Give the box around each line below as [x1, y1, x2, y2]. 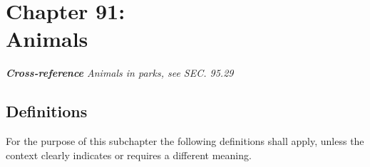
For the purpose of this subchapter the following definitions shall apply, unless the [6, 134, 364, 149]
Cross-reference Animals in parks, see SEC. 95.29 [6, 65, 234, 80]
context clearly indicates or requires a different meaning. [6, 147, 252, 162]
